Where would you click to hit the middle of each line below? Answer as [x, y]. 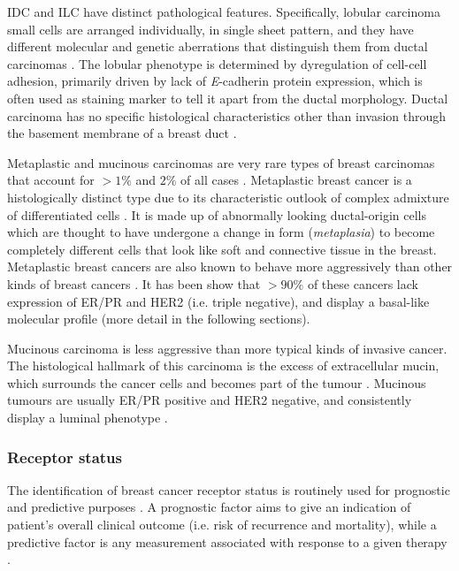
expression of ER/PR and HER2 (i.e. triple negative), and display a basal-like [218, 301]
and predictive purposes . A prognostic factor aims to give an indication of [209, 507]
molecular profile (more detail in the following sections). [159, 319]
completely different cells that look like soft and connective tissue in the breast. [222, 249]
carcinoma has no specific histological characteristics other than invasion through [227, 115]
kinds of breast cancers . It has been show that [134, 283]
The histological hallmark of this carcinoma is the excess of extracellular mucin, [223, 365]
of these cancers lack [363, 283]
